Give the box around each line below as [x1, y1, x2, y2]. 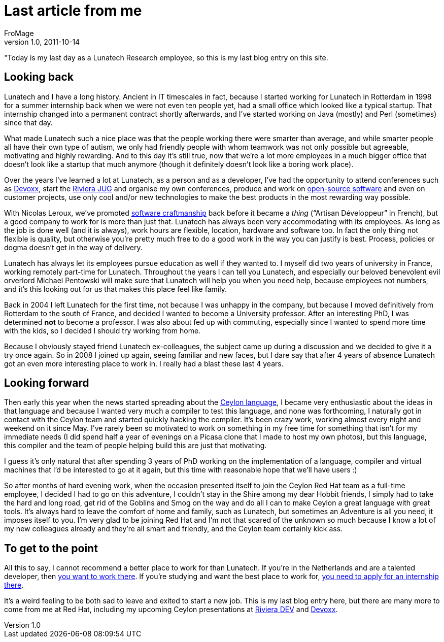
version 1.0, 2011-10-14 [4, 37, 80, 46]
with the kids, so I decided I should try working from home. [4, 326, 201, 335]
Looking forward [4, 377, 89, 390]
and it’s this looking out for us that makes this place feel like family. [4, 284, 227, 293]
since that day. [4, 118, 53, 127]
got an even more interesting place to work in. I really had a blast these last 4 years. [4, 359, 284, 368]
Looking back [4, 71, 74, 84]
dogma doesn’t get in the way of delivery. [4, 243, 143, 252]
